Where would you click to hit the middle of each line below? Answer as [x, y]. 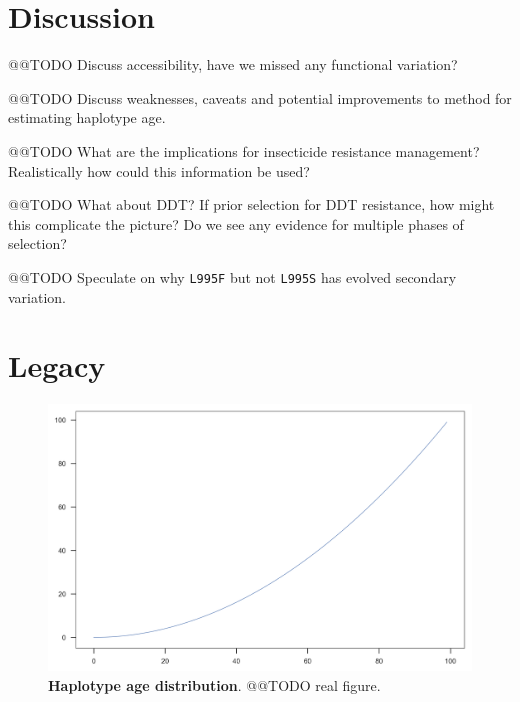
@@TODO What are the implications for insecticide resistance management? [244, 150]
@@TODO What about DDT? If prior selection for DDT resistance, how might [251, 204]
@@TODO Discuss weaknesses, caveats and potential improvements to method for [260, 97]
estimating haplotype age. [87, 117]
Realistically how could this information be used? [159, 170]
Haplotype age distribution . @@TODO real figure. [214, 684]
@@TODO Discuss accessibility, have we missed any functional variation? [233, 64]
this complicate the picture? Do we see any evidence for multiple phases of [236, 223]
